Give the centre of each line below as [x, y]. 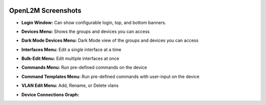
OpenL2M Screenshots [45, 11]
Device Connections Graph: [50, 94]
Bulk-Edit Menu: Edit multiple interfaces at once [70, 58]
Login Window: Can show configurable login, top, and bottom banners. [94, 23]
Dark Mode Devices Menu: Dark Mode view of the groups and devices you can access [110, 40]
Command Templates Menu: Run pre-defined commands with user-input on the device [110, 77]
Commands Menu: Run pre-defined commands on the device [84, 67]
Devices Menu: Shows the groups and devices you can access [85, 31]
